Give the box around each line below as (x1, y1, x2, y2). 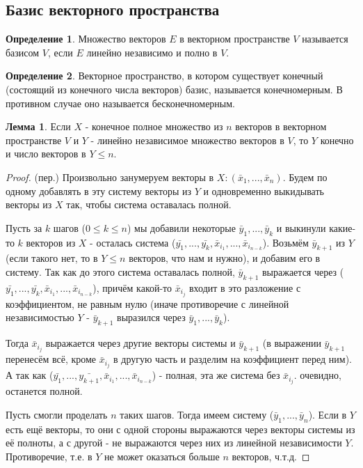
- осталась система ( (90, 235, 176, 249)
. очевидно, (293, 368, 341, 382)
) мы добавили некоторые (127, 220, 236, 235)
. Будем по (282, 169, 328, 184)
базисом (6, 45, 40, 59)
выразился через (117, 310, 186, 325)
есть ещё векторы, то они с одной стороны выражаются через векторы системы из (6, 421, 355, 436)
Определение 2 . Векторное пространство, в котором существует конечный (6, 68, 323, 83)
